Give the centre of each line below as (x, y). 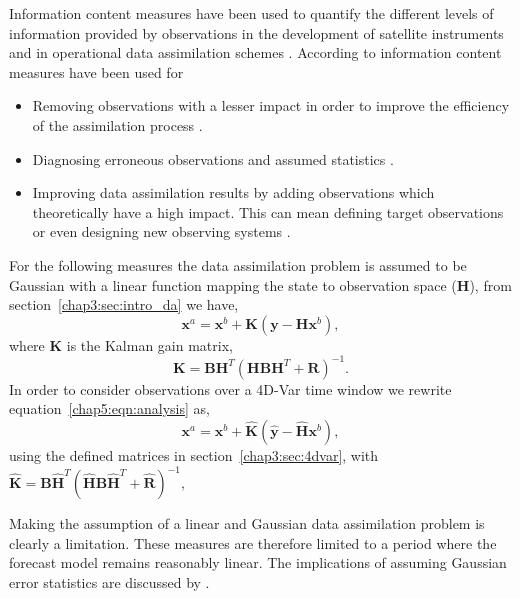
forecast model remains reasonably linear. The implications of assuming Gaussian (258, 562)
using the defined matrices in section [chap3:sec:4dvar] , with (194, 455)
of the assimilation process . (117, 124)
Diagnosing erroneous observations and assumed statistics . (213, 158)
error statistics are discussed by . (109, 581)
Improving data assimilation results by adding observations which (233, 192)
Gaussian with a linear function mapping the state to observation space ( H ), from (260, 284)
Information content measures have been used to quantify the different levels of (251, 13)
